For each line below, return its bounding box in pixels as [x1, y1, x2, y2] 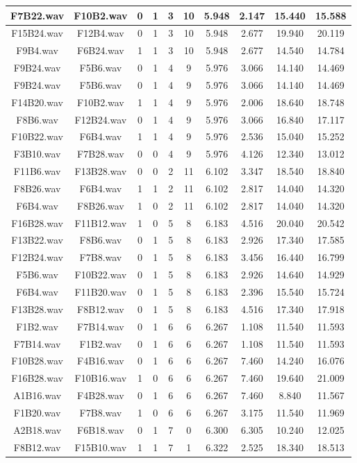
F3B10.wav [13, 146, 61, 161]
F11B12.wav [74, 215, 127, 230]
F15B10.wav [74, 439, 127, 454]
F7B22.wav [10, 8, 65, 22]
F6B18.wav [77, 422, 124, 437]
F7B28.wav [77, 146, 124, 161]
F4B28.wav [77, 388, 124, 403]
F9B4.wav [16, 43, 58, 58]
